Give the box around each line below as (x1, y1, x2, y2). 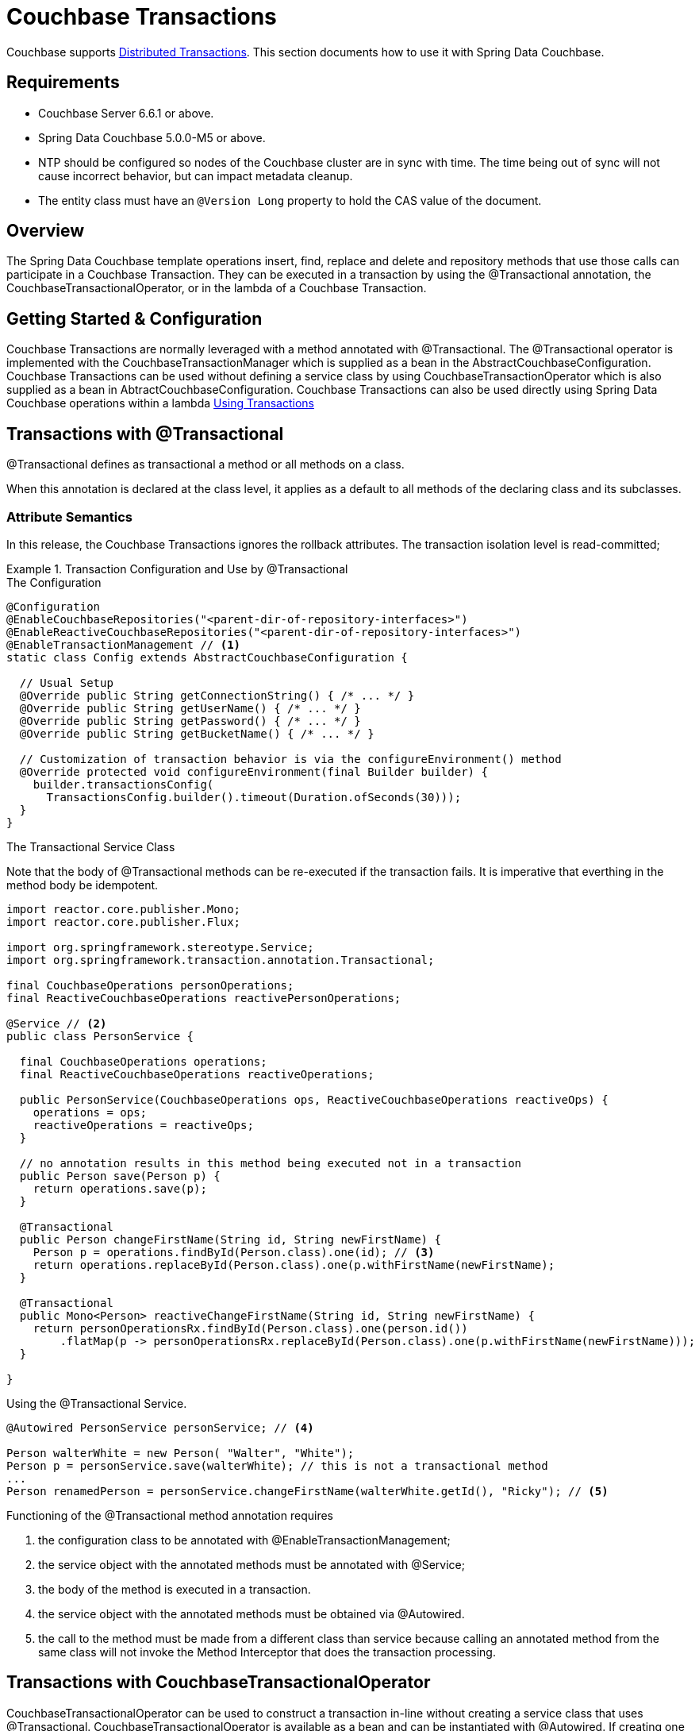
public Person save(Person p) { (19, 1169, 221, 1182)
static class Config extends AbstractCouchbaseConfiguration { (6, 650, 408, 664)
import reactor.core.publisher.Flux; (6, 915, 241, 928)
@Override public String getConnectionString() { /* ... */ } (19, 688, 415, 702)
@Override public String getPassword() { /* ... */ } (19, 714, 361, 727)
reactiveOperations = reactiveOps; (33, 1118, 254, 1132)
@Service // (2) (6, 1016, 107, 1030)
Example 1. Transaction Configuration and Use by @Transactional (6, 561, 348, 576)
